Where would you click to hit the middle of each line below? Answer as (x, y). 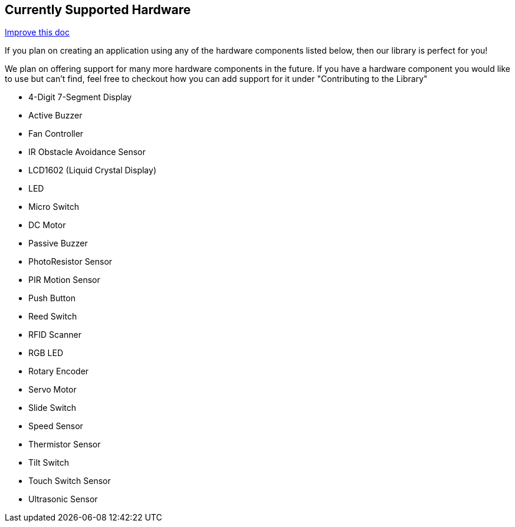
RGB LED (46, 353)
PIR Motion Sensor (64, 280)
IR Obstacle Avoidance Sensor (87, 152)
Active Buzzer (55, 116)
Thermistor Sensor (65, 444)
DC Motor (47, 225)
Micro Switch (54, 207)
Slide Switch (52, 408)
